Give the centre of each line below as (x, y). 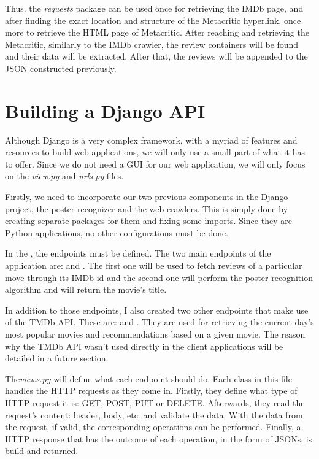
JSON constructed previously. (61, 68)
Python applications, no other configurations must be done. (117, 232)
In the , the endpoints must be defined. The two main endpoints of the (138, 253)
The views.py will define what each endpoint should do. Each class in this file (148, 378)
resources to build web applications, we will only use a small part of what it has (155, 152)
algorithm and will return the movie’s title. (86, 289)
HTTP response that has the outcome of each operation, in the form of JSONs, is (159, 438)
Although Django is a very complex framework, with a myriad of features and (151, 140)
